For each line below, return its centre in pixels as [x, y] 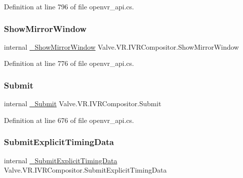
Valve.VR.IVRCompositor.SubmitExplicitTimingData [85, 170]
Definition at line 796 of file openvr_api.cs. [69, 6]
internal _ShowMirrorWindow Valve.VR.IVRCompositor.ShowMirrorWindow [121, 46]
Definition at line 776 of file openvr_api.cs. [69, 63]
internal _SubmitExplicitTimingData [61, 160]
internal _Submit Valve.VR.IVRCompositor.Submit [83, 104]
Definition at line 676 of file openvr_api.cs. [69, 120]
